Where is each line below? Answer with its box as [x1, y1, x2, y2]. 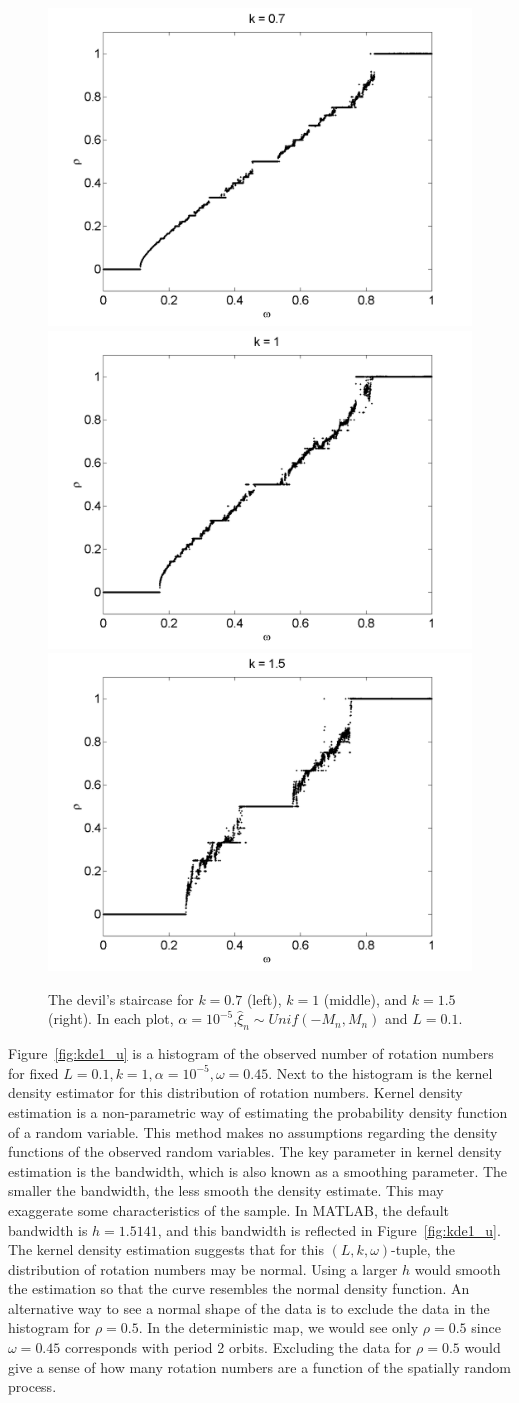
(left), [246, 988, 282, 1009]
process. [8, 1376, 57, 1397]
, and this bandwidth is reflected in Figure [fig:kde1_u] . [157, 1219, 501, 1240]
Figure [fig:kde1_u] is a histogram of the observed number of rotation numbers [8, 1043, 494, 1064]
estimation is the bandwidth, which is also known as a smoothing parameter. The [8, 1160, 508, 1181]
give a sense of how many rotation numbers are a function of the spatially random [8, 1356, 511, 1377]
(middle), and [323, 988, 408, 1009]
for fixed [8, 1062, 59, 1083]
